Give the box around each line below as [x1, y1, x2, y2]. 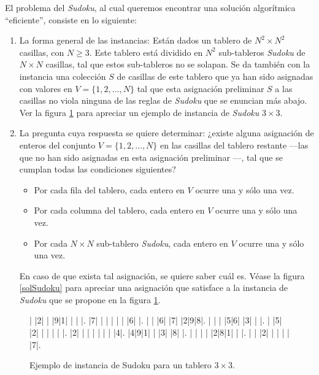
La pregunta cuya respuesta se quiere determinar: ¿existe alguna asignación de [19, 126, 314, 139]
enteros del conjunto [19, 138, 96, 151]
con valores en [19, 82, 72, 95]
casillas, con [19, 45, 64, 58]
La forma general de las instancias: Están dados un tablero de [19, 34, 252, 47]
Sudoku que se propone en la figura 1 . [19, 293, 161, 306]
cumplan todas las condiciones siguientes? [19, 163, 176, 176]
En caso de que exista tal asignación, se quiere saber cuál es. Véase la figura [19, 269, 305, 282]
